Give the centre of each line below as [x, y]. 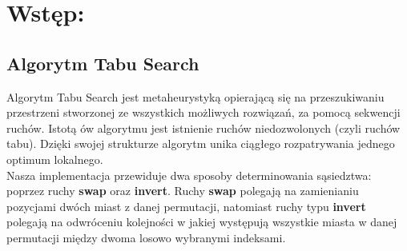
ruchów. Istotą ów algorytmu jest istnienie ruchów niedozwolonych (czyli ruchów [203, 127]
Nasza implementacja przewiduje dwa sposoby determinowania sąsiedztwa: [189, 175]
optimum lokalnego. [55, 159]
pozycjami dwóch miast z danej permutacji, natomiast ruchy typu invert [186, 206]
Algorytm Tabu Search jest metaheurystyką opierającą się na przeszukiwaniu [195, 96]
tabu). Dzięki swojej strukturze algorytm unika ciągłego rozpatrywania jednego [201, 143]
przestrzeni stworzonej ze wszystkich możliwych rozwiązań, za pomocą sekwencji [203, 112]
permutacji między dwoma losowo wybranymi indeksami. [146, 237]
